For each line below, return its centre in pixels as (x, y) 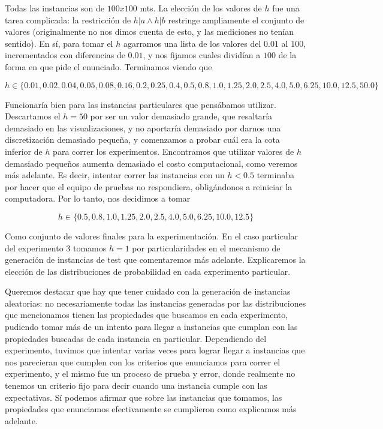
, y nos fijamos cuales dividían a (202, 55)
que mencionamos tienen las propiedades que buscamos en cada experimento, (147, 315)
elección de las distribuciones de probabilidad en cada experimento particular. (148, 271)
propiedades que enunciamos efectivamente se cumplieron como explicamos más (151, 409)
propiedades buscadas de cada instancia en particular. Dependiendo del (136, 338)
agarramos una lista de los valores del (192, 43)
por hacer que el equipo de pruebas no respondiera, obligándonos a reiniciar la (149, 186)
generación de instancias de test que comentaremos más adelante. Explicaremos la (155, 259)
